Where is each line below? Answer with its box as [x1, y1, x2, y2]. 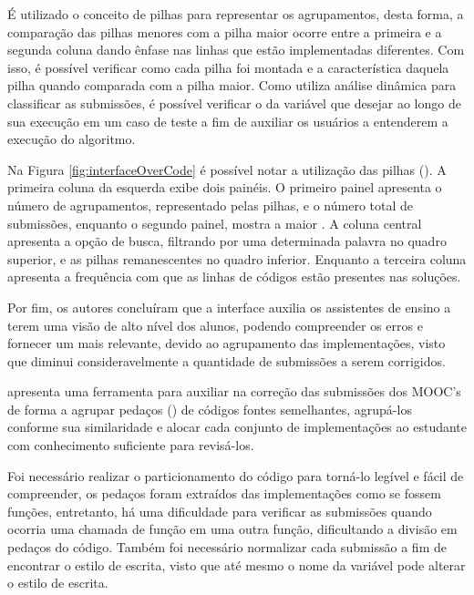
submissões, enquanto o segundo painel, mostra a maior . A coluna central [7, 213, 422, 232]
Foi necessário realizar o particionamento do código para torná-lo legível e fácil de [7, 466, 464, 485]
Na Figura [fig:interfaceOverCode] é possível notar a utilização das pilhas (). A [7, 159, 447, 179]
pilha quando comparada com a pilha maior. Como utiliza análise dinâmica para [7, 76, 457, 95]
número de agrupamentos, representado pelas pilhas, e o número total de [7, 195, 413, 214]
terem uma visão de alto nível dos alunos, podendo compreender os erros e [7, 315, 423, 334]
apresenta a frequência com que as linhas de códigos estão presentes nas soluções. [7, 267, 461, 286]
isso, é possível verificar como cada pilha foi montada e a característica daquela [7, 57, 449, 77]
